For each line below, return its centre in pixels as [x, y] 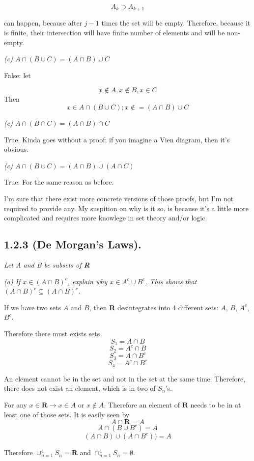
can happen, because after [43, 23]
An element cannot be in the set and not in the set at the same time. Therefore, [125, 378]
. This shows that [171, 281]
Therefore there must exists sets [52, 333]
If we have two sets [32, 307]
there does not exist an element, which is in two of [80, 388]
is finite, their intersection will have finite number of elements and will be [114, 33]
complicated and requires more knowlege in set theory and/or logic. [106, 218]
